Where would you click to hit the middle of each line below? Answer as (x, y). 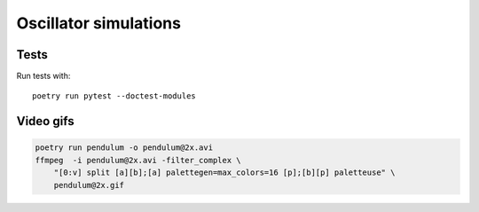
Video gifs (45, 121)
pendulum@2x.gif (89, 185)
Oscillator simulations (99, 23)
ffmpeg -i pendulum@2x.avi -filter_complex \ (138, 160)
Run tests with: (43, 76)
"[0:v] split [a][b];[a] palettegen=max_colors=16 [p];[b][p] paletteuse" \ (224, 173)
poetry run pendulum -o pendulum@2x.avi (124, 148)
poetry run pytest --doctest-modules (114, 96)
